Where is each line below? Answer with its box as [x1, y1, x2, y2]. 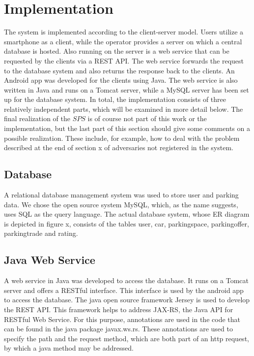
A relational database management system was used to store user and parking [4, 190, 239, 200]
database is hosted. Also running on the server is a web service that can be [4, 46, 229, 56]
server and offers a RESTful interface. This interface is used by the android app [4, 285, 244, 295]
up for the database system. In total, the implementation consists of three [4, 94, 226, 104]
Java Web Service [4, 252, 95, 267]
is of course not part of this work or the [87, 113, 207, 124]
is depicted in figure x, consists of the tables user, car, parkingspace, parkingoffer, [4, 218, 249, 228]
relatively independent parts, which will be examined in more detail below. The [4, 103, 243, 114]
